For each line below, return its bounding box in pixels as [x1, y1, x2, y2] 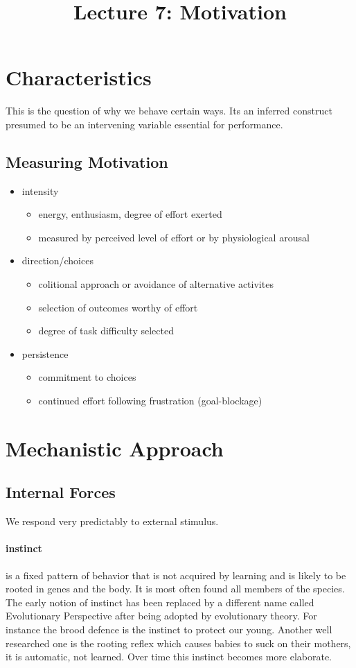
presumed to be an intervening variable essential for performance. [6, 117, 283, 131]
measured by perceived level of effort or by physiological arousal [38, 230, 310, 244]
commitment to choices [38, 370, 136, 384]
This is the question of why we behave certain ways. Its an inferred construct [6, 103, 332, 118]
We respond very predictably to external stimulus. [6, 514, 219, 529]
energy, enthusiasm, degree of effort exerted [38, 207, 222, 221]
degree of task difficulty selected [38, 323, 174, 338]
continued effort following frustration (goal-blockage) [38, 393, 262, 408]
